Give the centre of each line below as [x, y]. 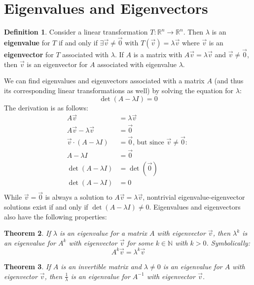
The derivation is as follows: [46, 107]
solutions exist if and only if [46, 207]
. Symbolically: [228, 242]
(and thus [229, 81]
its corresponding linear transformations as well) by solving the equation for [119, 90]
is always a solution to [79, 197]
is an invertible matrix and [101, 266]
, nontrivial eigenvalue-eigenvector [194, 197]
